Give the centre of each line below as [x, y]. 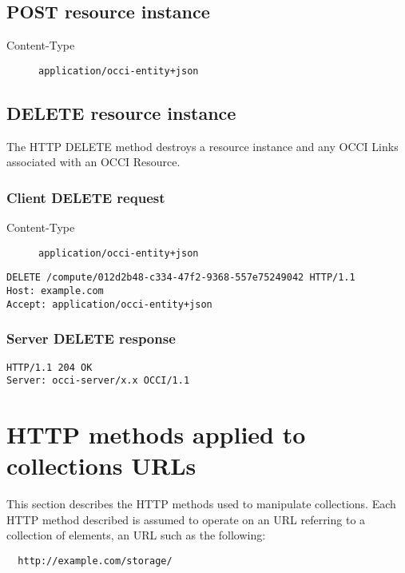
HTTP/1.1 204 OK [50, 367]
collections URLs [101, 466]
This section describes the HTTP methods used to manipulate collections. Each [201, 504]
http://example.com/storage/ [95, 561]
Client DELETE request [86, 197]
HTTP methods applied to [156, 434]
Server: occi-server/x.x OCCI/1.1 [98, 381]
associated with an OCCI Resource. [93, 162]
